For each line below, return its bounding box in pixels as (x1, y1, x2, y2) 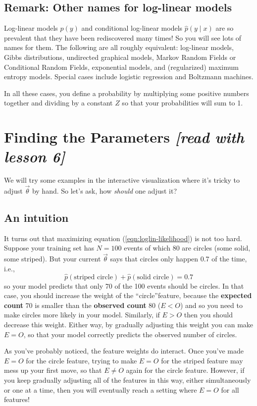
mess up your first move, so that (4, 365, 102, 375)
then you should (184, 309, 233, 320)
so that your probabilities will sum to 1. (122, 98, 243, 108)
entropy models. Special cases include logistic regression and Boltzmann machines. (4, 71, 254, 82)
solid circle (137, 273, 169, 281)
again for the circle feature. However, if (126, 365, 245, 375)
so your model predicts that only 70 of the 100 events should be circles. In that (4, 280, 244, 291)
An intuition (4, 210, 69, 225)
